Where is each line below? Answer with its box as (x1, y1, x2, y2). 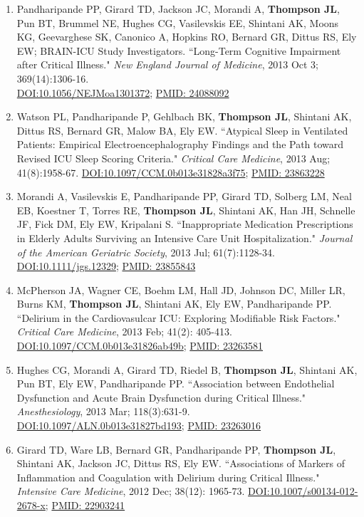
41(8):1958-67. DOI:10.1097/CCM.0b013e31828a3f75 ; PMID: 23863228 (16, 164, 325, 179)
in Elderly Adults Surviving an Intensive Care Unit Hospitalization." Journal (16, 230, 353, 245)
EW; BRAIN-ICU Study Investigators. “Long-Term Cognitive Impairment (16, 43, 341, 58)
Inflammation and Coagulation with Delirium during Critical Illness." (16, 469, 320, 484)
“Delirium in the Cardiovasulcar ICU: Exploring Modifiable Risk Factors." (16, 310, 340, 325)
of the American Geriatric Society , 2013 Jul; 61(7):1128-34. (16, 244, 275, 259)
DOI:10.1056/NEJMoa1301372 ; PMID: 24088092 (16, 85, 229, 100)
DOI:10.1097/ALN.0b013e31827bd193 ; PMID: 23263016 (16, 418, 261, 433)
